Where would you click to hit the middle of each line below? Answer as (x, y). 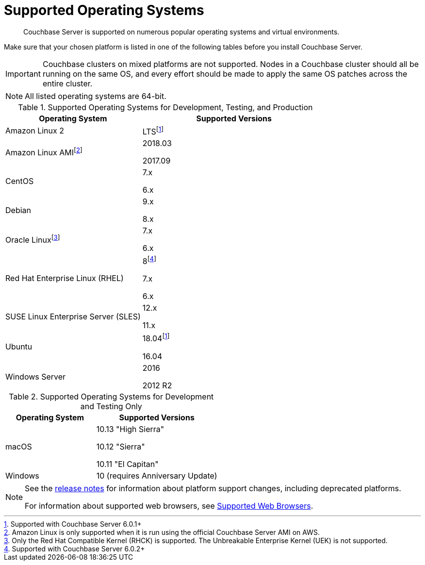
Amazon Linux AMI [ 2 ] (44, 152)
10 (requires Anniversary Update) (157, 475)
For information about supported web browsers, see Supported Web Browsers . (169, 506)
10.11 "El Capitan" (127, 464)
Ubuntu (19, 347)
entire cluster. (67, 83)
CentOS (20, 181)
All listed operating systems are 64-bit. (96, 96)
